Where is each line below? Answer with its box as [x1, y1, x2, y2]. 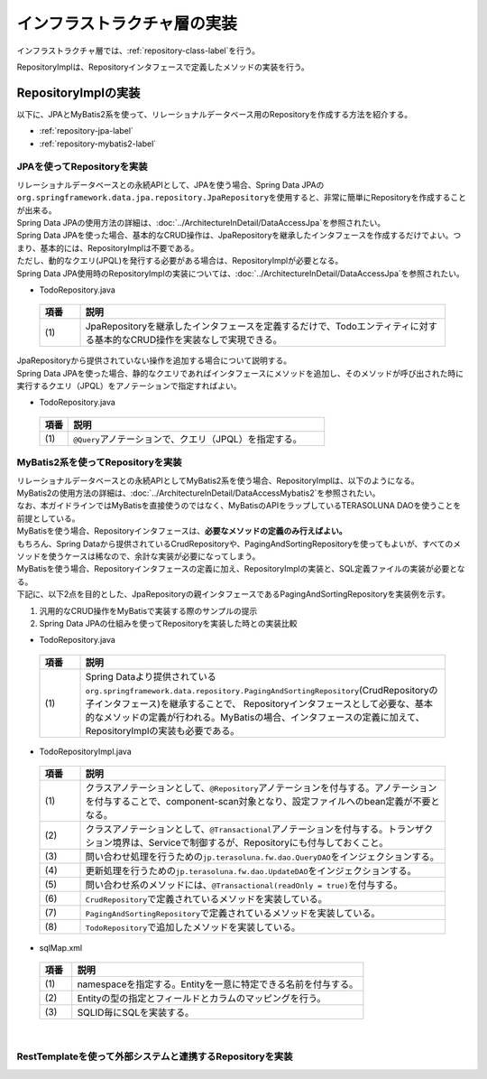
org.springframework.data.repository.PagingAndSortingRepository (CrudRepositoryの [85, 684, 438, 696]
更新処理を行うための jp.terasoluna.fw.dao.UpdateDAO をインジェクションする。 [85, 865, 417, 878]
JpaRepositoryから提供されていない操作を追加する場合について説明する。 [16, 355, 292, 366]
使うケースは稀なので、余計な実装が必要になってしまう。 [48, 551, 261, 562]
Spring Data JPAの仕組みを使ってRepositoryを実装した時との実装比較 [39, 618, 298, 628]
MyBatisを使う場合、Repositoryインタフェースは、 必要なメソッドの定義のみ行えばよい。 [16, 526, 347, 536]
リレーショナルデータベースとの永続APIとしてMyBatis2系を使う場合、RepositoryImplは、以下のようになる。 [16, 475, 419, 486]
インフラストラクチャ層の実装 [16, 14, 238, 33]
